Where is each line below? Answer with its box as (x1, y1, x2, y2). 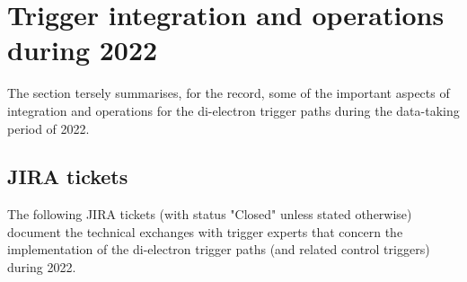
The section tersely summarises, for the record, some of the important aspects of (7, 84, 450, 102)
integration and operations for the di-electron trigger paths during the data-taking (7, 101, 460, 119)
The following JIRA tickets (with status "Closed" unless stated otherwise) (7, 205, 412, 224)
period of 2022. (7, 119, 90, 137)
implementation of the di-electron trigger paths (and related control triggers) (7, 240, 430, 259)
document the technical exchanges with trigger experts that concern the (7, 222, 403, 241)
